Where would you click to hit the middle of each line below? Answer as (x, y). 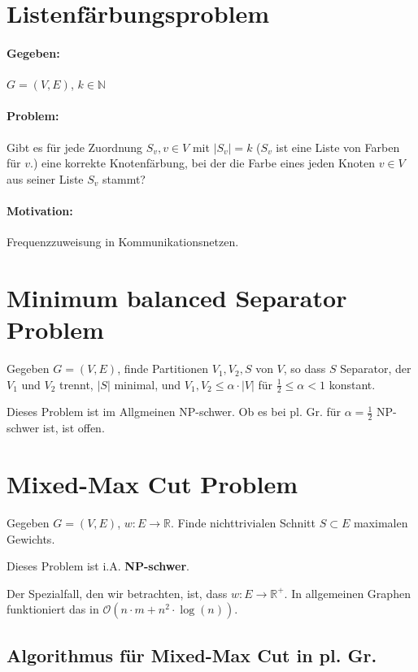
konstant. (352, 384)
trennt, (76, 384)
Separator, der (376, 369)
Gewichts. (31, 538)
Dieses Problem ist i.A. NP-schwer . (98, 566)
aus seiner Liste (45, 178)
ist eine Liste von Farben (338, 147)
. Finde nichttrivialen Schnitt (244, 523)
